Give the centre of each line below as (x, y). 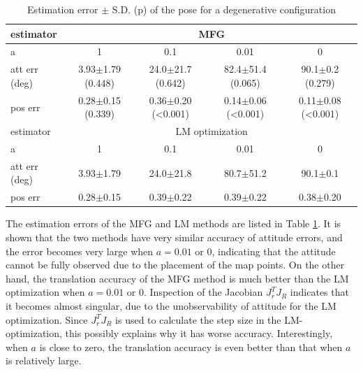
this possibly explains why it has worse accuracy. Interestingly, (199, 333)
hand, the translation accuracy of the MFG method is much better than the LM (177, 278)
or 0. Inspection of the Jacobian (195, 292)
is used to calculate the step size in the (198, 319)
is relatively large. (44, 360)
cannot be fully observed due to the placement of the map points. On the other (175, 265)
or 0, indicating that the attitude (265, 251)
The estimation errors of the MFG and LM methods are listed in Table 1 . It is (173, 223)
